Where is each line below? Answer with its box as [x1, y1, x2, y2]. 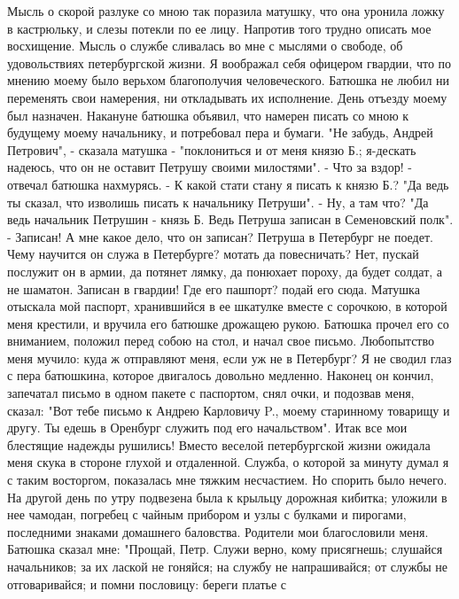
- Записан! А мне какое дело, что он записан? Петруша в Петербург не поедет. [7, 227, 433, 245]
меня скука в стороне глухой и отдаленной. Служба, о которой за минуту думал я [7, 453, 449, 471]
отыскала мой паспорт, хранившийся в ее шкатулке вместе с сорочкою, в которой [7, 297, 447, 315]
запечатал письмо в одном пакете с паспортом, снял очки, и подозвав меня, [7, 384, 415, 402]
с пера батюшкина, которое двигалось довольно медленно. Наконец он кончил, [7, 366, 434, 385]
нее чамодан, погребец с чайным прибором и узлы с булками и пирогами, [7, 505, 407, 524]
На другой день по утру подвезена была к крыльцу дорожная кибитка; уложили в [7, 487, 447, 506]
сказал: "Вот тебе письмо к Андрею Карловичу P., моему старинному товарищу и [7, 401, 450, 419]
